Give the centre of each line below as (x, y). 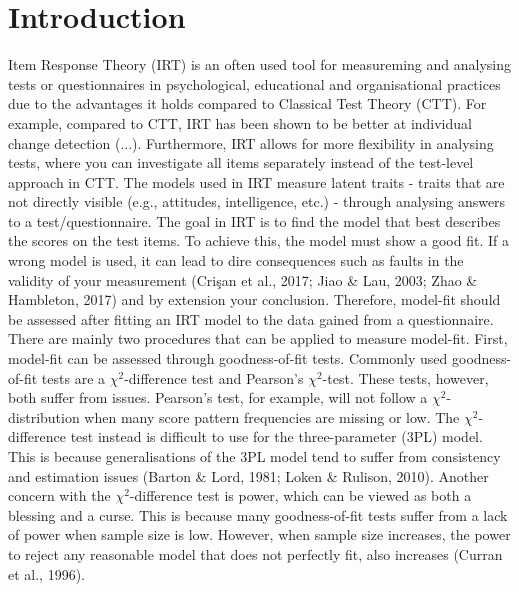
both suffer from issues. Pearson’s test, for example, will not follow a (218, 397)
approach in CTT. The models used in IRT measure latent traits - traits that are (256, 181)
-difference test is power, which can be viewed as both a (300, 495)
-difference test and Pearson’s (214, 377)
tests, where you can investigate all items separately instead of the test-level (241, 162)
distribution (44, 416)
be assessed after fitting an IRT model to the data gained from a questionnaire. (251, 318)
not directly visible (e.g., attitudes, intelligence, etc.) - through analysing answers (257, 201)
